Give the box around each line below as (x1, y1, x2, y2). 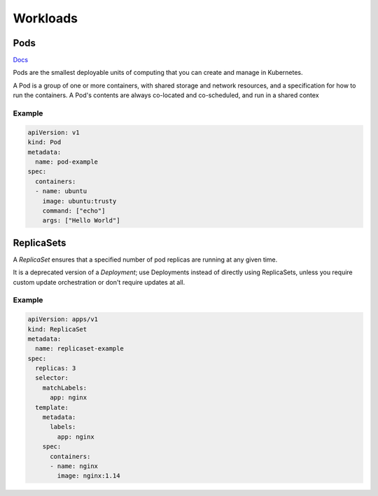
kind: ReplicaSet (27, 325, 87, 333)
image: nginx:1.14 (57, 472, 120, 480)
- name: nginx (50, 462, 98, 470)
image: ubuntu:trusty (42, 197, 117, 205)
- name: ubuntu (35, 187, 87, 195)
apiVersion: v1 (27, 128, 80, 136)
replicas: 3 (35, 364, 76, 372)
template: (35, 403, 69, 411)
